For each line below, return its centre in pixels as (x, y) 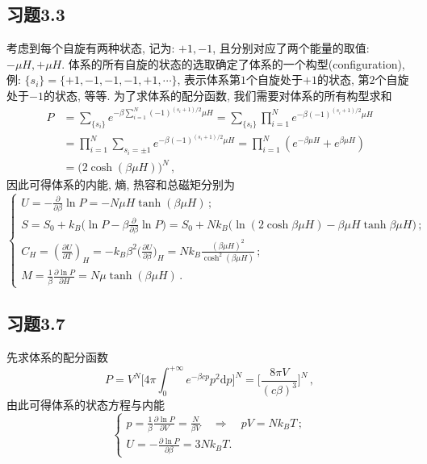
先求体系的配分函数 (57, 357)
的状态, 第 (343, 79)
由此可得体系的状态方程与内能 (86, 405)
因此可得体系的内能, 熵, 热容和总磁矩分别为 (121, 184)
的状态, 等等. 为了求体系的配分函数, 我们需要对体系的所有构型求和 (218, 95)
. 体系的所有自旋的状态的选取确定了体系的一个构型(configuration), (233, 63)
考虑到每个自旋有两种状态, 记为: (91, 48)
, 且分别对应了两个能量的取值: (291, 48)
